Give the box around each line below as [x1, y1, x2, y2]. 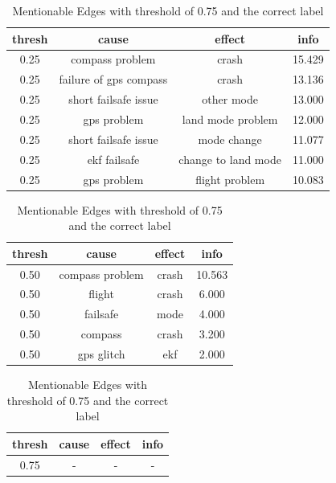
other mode [202, 91, 258, 108]
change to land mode [178, 150, 281, 167]
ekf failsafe [87, 150, 140, 167]
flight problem [195, 170, 265, 187]
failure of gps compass [59, 71, 168, 88]
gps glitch [77, 346, 125, 362]
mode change [198, 130, 262, 147]
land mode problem [182, 110, 278, 127]
